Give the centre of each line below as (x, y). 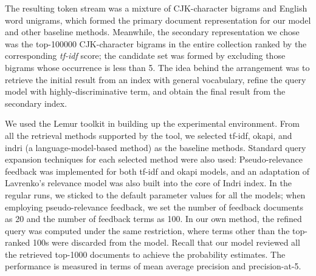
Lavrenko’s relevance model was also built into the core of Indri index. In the (148, 183)
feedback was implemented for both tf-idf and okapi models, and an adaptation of (157, 171)
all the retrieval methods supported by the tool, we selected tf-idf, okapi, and (149, 135)
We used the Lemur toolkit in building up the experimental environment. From (152, 123)
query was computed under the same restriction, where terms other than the (147, 230)
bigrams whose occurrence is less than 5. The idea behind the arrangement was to (157, 67)
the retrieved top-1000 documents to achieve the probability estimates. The (145, 254)
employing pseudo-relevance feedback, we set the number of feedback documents (154, 207)
